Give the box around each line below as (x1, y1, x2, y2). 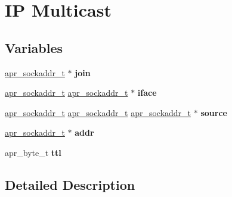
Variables (5, 38, 63, 57)
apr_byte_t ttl (5, 146, 61, 158)
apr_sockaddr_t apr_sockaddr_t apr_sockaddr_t (5, 106, 191, 118)
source (200, 106, 227, 118)
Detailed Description (5, 175, 135, 193)
